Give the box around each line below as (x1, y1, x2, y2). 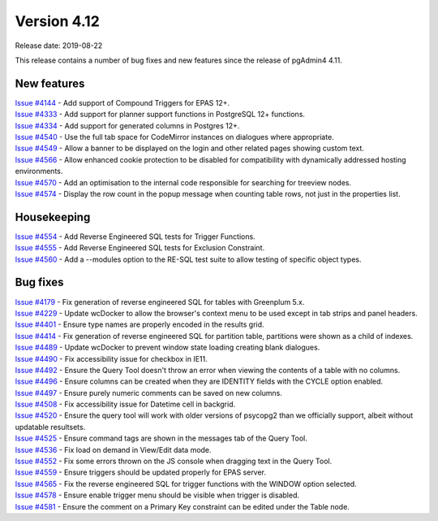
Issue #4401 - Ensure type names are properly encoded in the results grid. (15, 319, 264, 329)
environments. (15, 167, 63, 176)
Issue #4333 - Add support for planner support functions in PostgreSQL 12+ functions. (15, 110, 306, 119)
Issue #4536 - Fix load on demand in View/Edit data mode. (15, 445, 212, 454)
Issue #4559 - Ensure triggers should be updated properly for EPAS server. (15, 467, 267, 477)
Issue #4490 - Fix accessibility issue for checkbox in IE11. (15, 354, 208, 363)
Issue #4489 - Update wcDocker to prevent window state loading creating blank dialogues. (15, 342, 320, 353)
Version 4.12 (15, 12, 101, 30)
